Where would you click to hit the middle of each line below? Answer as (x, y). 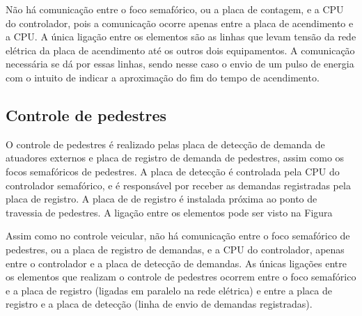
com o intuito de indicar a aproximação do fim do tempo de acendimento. (163, 77)
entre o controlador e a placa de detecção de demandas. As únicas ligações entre (176, 263)
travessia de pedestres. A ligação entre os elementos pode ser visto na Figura (169, 212)
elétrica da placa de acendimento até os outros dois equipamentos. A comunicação (180, 50)
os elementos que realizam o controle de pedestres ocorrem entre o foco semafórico (181, 277)
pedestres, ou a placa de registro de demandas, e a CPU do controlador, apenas (175, 249)
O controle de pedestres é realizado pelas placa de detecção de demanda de (165, 144)
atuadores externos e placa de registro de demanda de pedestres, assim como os (175, 158)
